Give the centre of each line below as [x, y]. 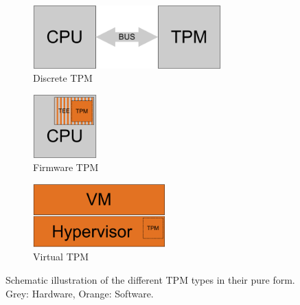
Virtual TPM [61, 257]
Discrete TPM [63, 78]
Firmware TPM [66, 167]
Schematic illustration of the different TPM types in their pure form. [150, 280]
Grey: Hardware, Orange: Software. [80, 293]
